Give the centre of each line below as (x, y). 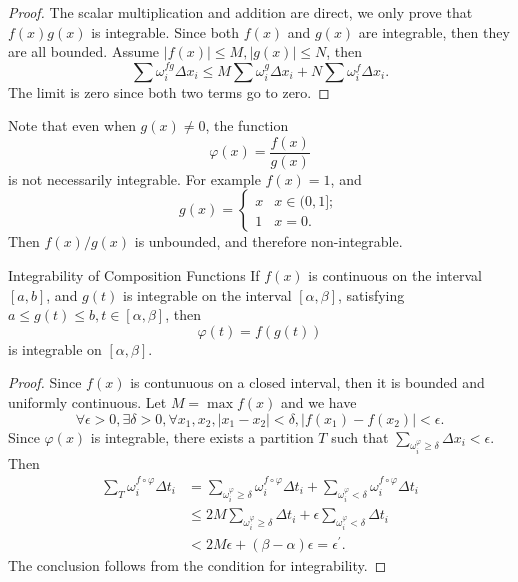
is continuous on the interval (395, 275)
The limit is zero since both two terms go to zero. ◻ (169, 91)
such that (360, 436)
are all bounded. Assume (84, 51)
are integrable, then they (434, 31)
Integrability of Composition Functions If (134, 275)
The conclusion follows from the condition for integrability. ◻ (197, 565)
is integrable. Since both (165, 31)
